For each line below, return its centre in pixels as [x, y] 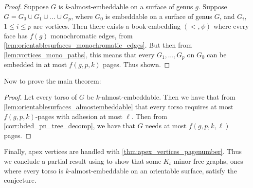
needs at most [166, 126]
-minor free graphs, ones [207, 161]
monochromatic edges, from [92, 35]
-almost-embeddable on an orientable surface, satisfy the [153, 170]
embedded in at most [36, 64]
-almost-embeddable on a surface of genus [131, 6]
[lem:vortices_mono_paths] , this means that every [79, 54]
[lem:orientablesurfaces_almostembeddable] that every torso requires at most [119, 107]
